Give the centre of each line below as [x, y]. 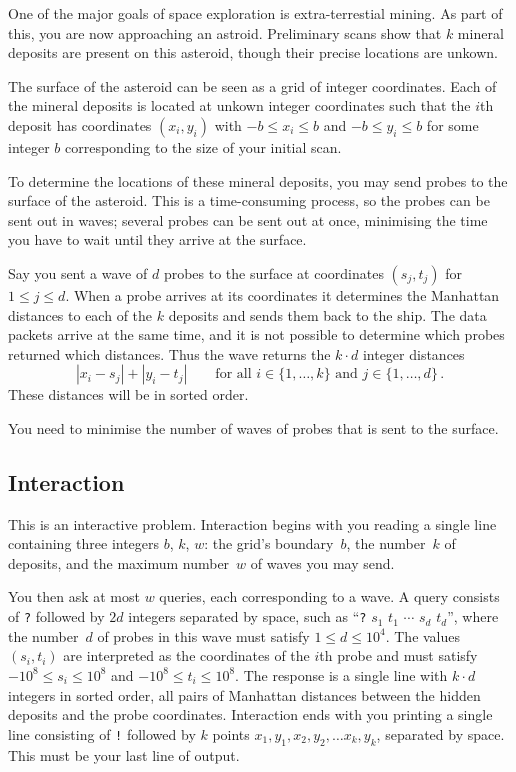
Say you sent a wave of [78, 272]
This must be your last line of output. [124, 754]
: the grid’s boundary [269, 543]
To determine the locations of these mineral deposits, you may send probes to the [258, 180]
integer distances [413, 353]
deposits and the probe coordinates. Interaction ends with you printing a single [250, 714]
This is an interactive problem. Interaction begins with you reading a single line [252, 523]
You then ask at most [74, 596]
